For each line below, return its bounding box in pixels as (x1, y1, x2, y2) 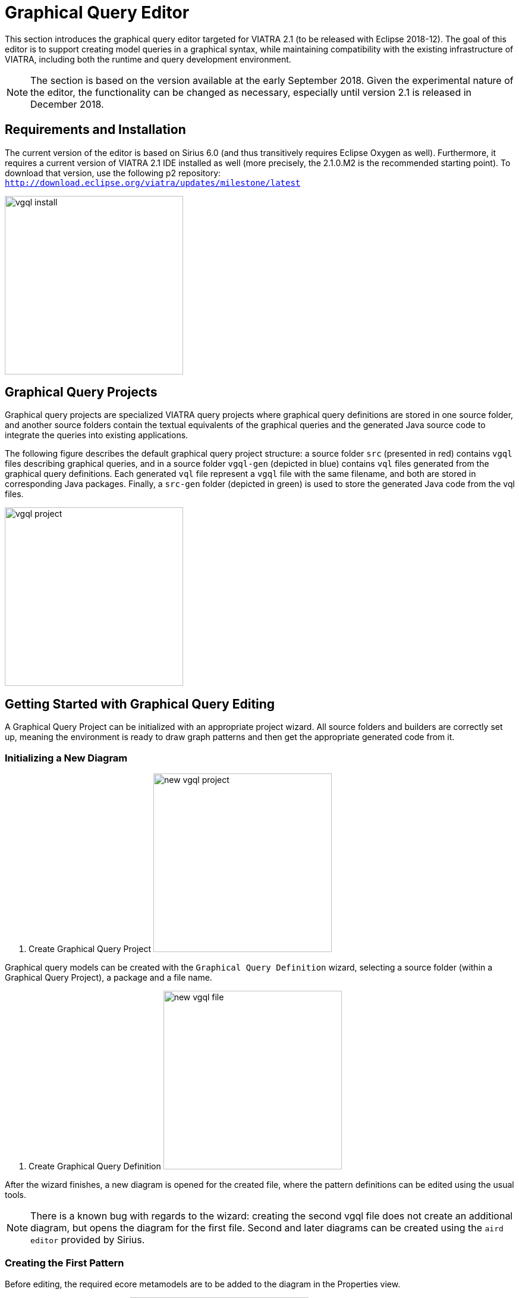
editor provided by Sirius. (30, 1234, 145, 1246)
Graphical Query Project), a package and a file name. (5, 972, 212, 983)
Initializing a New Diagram (5, 751, 128, 764)
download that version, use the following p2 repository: (5, 167, 221, 178)
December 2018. (30, 98, 104, 110)
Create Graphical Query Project (29, 944, 152, 954)
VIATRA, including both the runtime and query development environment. (5, 54, 291, 64)
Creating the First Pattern (5, 1257, 124, 1269)
